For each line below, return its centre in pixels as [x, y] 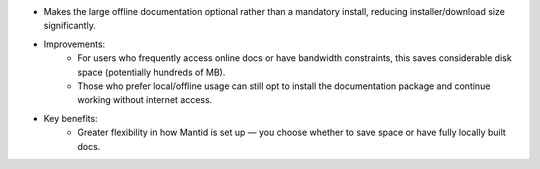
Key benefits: [71, 118]
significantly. [70, 26]
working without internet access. [145, 100]
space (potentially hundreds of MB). [151, 72]
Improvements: [74, 44]
